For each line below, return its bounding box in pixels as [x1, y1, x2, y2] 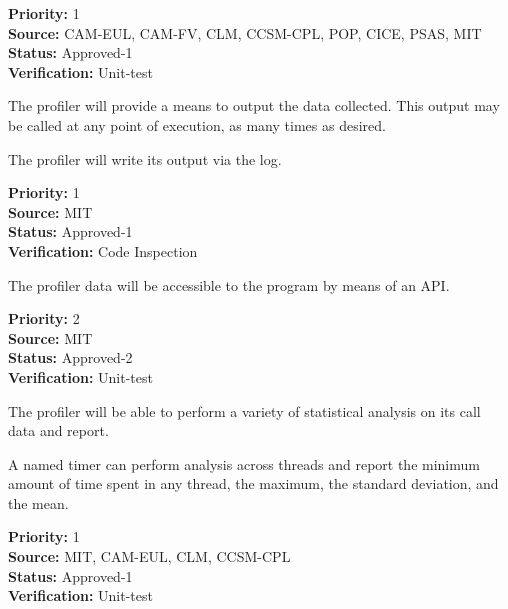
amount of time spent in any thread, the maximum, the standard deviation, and [8, 473, 499, 494]
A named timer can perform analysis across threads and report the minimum [8, 453, 480, 474]
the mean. [8, 492, 69, 513]
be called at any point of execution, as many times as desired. [8, 114, 386, 135]
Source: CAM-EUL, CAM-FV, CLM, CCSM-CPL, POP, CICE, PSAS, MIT [8, 22, 482, 43]
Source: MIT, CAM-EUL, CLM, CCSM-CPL [8, 546, 291, 567]
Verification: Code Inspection [8, 240, 198, 261]
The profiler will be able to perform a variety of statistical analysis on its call [8, 400, 481, 421]
